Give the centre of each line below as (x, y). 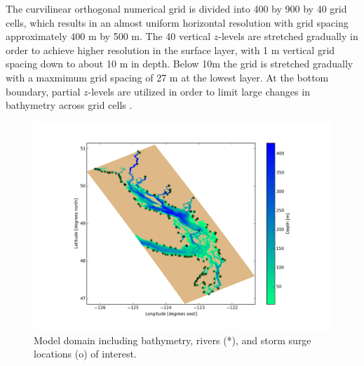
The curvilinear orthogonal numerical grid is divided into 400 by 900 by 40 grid (176, 8)
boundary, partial (43, 91)
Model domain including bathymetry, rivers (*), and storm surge (173, 340)
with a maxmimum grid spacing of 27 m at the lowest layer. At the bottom (167, 77)
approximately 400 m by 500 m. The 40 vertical (108, 36)
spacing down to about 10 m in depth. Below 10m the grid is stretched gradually (180, 64)
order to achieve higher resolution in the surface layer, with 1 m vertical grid (170, 50)
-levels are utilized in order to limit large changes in (199, 91)
